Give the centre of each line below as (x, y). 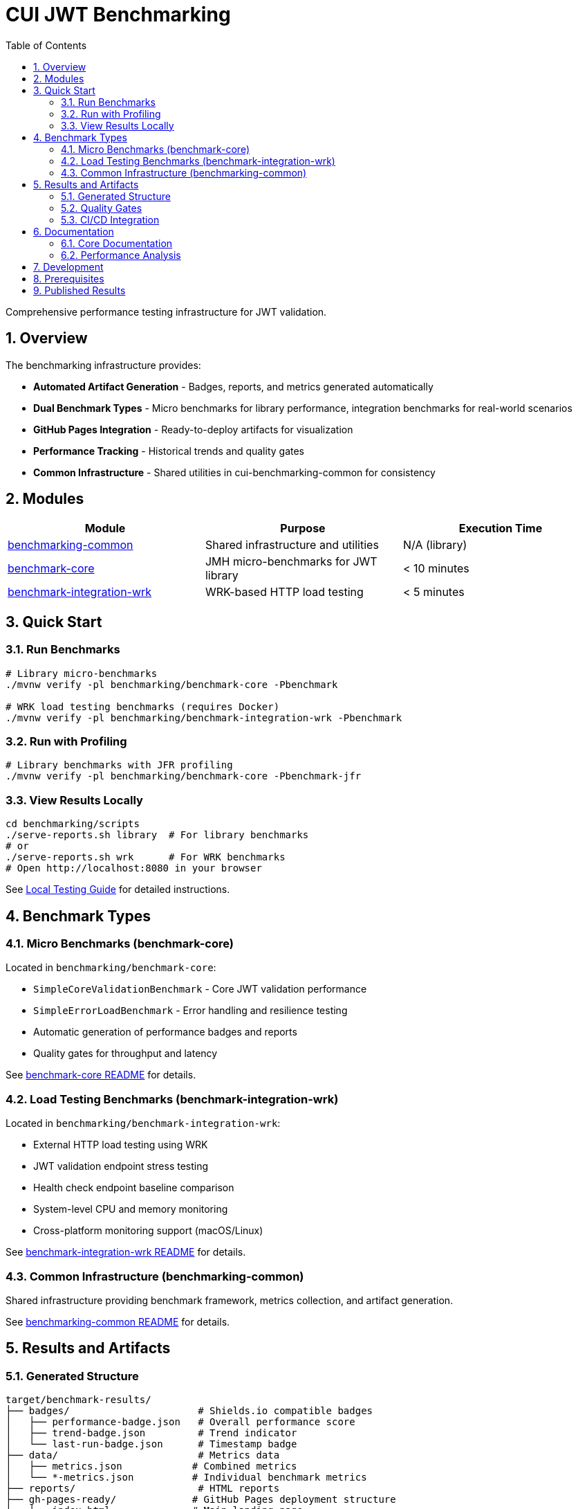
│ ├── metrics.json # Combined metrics (151, 1466)
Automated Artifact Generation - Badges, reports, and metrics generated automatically (233, 386)
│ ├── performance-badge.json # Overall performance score (180, 1422)
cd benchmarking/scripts (73, 824)
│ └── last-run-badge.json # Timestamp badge (151, 1444)
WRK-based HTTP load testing (284, 592)
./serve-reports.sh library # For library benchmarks (157, 835)
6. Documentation (74, 231)
